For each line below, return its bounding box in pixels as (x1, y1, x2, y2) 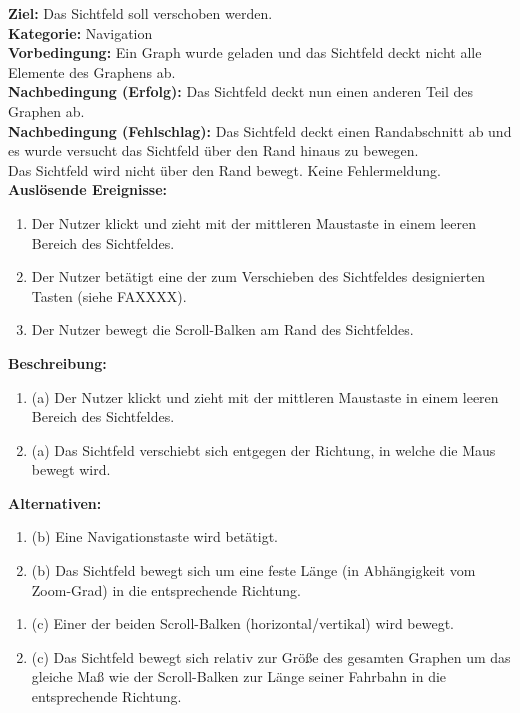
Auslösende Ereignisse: (8, 179, 167, 200)
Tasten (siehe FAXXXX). (31, 285, 187, 306)
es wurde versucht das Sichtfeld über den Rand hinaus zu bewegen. (8, 140, 419, 161)
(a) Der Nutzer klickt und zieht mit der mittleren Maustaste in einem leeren (31, 386, 499, 407)
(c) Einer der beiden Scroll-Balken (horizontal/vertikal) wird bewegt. (31, 613, 455, 634)
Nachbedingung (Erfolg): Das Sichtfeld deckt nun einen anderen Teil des (8, 81, 474, 102)
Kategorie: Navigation (8, 22, 153, 43)
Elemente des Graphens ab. (8, 61, 176, 82)
